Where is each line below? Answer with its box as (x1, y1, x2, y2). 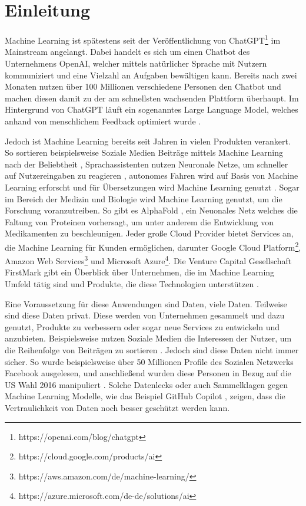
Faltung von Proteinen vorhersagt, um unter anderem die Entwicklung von (5, 215, 274, 228)
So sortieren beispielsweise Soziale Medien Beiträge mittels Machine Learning (5, 146, 284, 159)
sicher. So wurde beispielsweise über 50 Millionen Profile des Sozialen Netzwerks (5, 355, 294, 367)
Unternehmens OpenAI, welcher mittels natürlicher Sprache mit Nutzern (5, 57, 267, 69)
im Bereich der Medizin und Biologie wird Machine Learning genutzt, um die (5, 192, 282, 205)
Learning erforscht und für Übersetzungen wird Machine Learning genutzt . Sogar (5, 180, 300, 193)
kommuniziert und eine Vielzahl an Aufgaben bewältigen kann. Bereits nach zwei (5, 68, 297, 81)
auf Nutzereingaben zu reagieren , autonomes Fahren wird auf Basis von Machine (5, 169, 298, 182)
